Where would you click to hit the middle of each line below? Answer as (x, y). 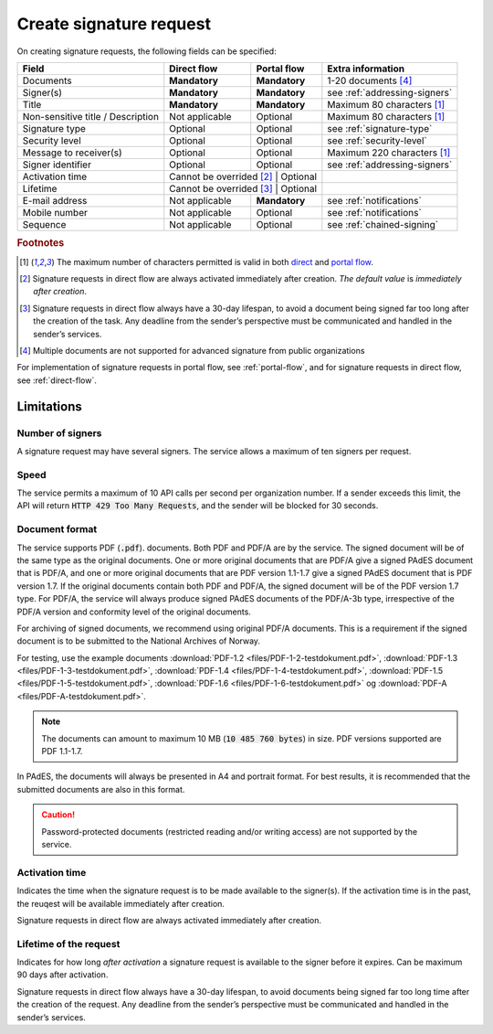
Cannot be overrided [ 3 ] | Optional (243, 188)
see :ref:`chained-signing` (383, 224)
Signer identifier (57, 165)
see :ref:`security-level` (378, 140)
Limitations (49, 406)
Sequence (44, 224)
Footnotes (41, 243)
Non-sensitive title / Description (91, 116)
